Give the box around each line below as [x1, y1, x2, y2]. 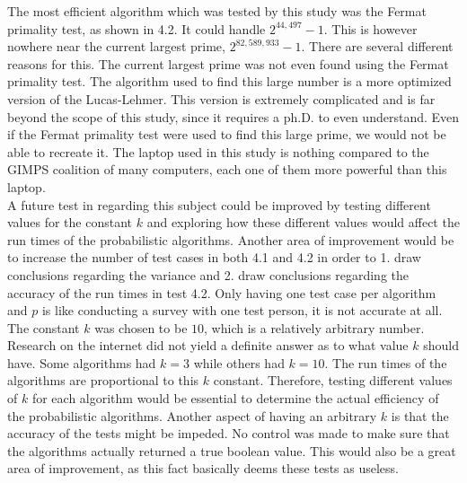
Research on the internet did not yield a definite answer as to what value [7, 336, 409, 355]
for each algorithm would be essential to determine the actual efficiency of [31, 389, 439, 408]
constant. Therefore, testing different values [213, 371, 453, 390]
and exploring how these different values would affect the [146, 213, 460, 232]
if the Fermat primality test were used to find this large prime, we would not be [7, 125, 446, 144]
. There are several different [301, 37, 454, 56]
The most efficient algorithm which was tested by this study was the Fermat [7, 2, 427, 20]
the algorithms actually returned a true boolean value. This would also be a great [7, 441, 456, 460]
